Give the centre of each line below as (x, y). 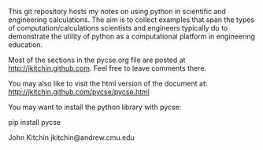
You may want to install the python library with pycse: (95, 107)
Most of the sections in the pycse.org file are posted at (97, 60)
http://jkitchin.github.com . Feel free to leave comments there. (107, 68)
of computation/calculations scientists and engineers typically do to (118, 28)
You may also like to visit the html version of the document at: (108, 83)
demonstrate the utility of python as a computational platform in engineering (132, 36)
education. (26, 45)
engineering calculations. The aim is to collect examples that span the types (131, 20)
